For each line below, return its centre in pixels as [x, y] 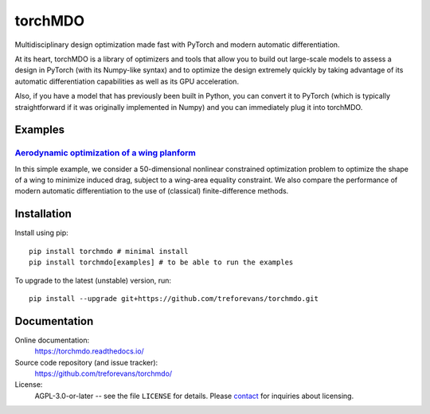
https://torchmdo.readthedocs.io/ [90, 351]
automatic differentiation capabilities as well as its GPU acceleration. [127, 81]
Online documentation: [52, 340]
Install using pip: [42, 233]
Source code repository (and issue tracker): [86, 362]
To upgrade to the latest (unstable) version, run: [93, 280]
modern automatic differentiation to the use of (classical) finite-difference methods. [152, 191]
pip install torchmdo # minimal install [109, 251]
